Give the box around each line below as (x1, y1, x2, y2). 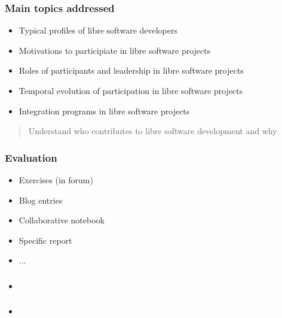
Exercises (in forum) (19, 174, 93, 186)
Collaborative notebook (19, 214, 105, 226)
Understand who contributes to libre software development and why (28, 125, 277, 137)
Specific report (19, 234, 72, 246)
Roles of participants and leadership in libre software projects (19, 64, 244, 77)
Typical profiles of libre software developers (19, 24, 178, 37)
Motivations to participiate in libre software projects (19, 44, 211, 56)
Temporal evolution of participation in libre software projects (19, 84, 243, 96)
